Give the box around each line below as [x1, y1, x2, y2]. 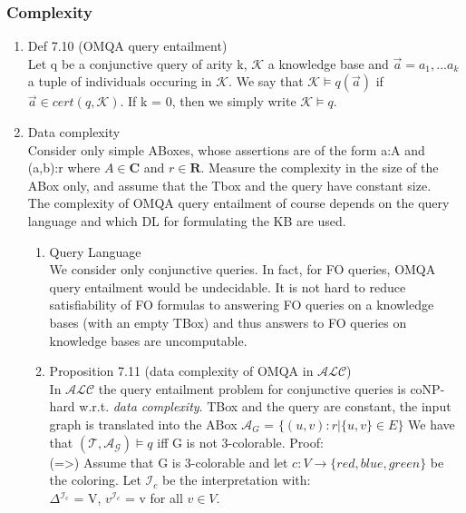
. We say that [228, 72, 304, 91]
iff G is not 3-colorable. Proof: [157, 432, 324, 451]
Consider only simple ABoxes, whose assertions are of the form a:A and [27, 140, 425, 159]
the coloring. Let [49, 470, 141, 489]
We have [408, 414, 455, 433]
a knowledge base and [267, 54, 389, 73]
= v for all [124, 488, 183, 507]
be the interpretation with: [161, 470, 311, 489]
